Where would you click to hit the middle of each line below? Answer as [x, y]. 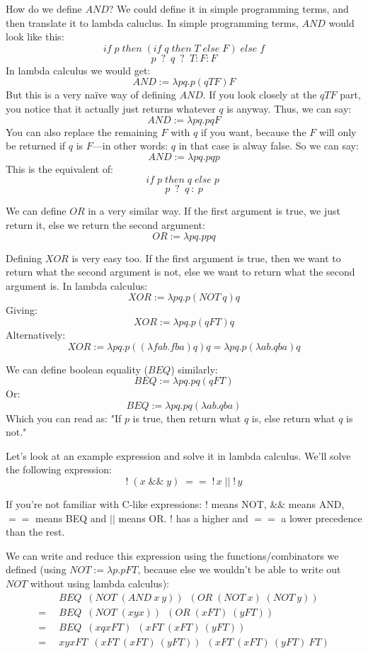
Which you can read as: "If [64, 418]
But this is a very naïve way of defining [91, 95]
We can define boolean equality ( [77, 369]
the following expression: [59, 469]
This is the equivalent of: [59, 168]
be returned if [36, 146]
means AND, [316, 504]
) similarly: [194, 369]
